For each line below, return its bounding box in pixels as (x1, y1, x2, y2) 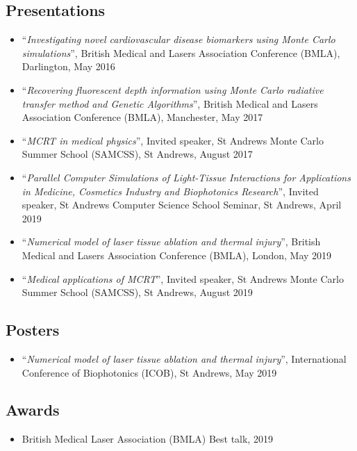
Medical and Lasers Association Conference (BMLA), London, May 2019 (22, 247, 332, 262)
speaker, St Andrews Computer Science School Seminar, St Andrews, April (22, 197, 342, 212)
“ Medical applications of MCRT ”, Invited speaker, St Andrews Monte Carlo (22, 271, 344, 286)
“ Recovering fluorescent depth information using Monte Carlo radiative (22, 82, 324, 97)
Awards (6, 399, 60, 420)
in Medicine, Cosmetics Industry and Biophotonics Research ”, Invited (22, 183, 319, 198)
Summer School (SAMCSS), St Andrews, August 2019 (22, 285, 253, 300)
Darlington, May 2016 (22, 59, 115, 74)
